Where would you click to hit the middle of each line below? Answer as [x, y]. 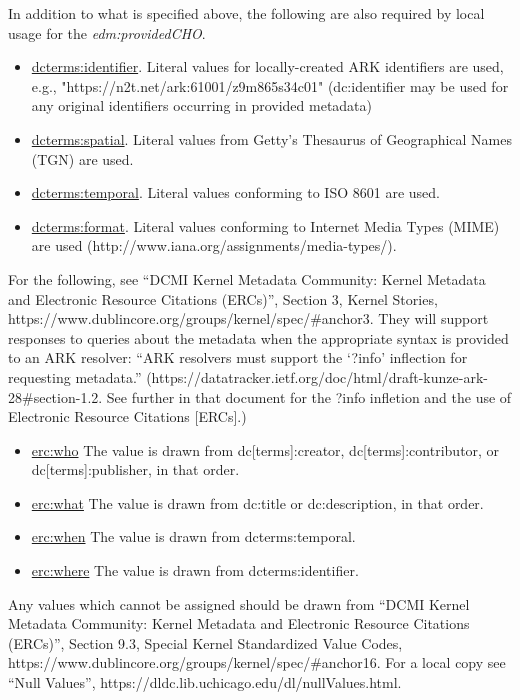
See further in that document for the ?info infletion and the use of [309, 396]
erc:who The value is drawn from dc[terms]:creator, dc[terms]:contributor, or [265, 449]
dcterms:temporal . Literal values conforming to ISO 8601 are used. [235, 192]
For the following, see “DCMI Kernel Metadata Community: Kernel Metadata [247, 278]
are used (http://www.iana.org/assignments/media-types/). [214, 245]
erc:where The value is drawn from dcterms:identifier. [195, 570]
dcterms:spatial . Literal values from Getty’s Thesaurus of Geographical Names [272, 138]
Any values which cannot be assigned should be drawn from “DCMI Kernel [239, 603]
